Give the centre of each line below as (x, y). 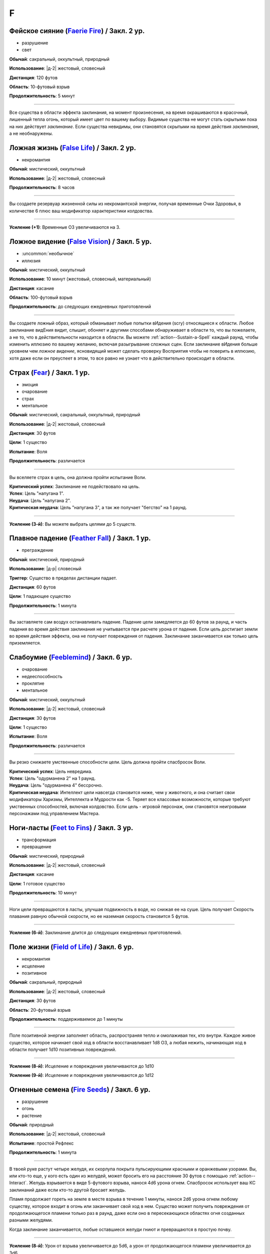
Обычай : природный (31, 1125)
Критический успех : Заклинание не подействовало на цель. (74, 487)
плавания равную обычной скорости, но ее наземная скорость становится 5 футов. (99, 916)
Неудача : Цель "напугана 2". (40, 500)
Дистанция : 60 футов (32, 587)
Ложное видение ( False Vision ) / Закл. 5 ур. (80, 242)
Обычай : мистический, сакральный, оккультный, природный (75, 415)
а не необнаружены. (31, 133)
